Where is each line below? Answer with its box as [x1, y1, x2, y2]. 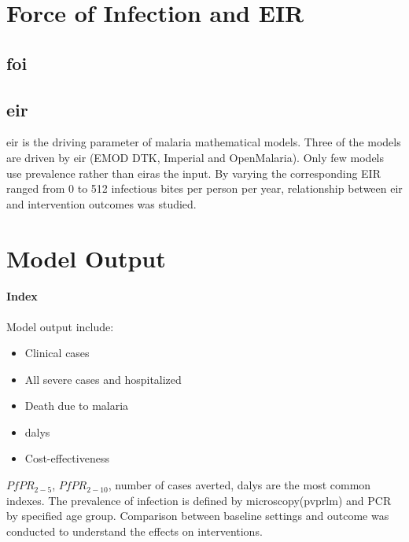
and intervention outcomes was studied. [6, 195, 197, 212]
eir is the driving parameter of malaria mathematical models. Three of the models [6, 134, 401, 150]
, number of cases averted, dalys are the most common [108, 477, 371, 493]
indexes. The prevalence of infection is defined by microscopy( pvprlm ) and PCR [6, 492, 392, 508]
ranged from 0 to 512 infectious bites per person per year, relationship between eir [6, 180, 403, 197]
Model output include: [6, 318, 114, 334]
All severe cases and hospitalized [24, 371, 182, 387]
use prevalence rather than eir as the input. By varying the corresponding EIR [6, 164, 381, 181]
